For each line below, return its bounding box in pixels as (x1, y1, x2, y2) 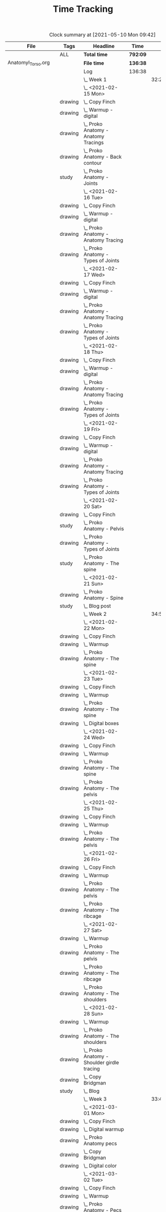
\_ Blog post (83, 603, 111, 609)
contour (83, 160, 102, 167)
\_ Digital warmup (83, 1126, 124, 1133)
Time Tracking (52, 3, 114, 15)
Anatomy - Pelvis (83, 525, 124, 532)
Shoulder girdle (83, 1059, 120, 1066)
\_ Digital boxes (83, 720, 119, 727)
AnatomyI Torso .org (7, 59, 50, 67)
